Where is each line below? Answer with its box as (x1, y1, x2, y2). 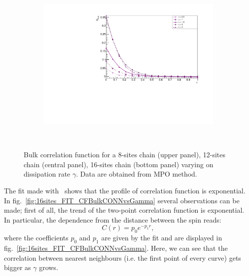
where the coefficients (4, 232, 69, 243)
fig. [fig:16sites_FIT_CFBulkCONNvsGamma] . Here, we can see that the (4, 243, 228, 253)
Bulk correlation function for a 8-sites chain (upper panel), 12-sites (24, 149, 226, 160)
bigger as (4, 262, 31, 273)
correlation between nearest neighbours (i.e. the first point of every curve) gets (4, 252, 241, 263)
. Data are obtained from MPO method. (76, 169, 197, 179)
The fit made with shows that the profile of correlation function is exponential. (4, 185, 246, 196)
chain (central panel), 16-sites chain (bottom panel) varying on (24, 159, 213, 169)
